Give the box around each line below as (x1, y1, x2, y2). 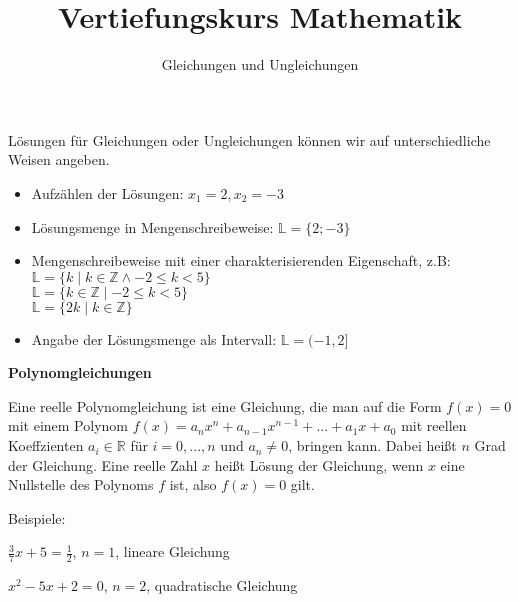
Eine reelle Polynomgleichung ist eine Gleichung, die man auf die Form (8, 395, 442, 416)
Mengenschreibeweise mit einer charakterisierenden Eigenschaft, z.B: (31, 250, 451, 271)
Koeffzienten (8, 435, 84, 456)
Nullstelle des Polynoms (8, 474, 154, 495)
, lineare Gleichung (115, 541, 230, 562)
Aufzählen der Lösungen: (31, 182, 184, 203)
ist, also (169, 474, 217, 495)
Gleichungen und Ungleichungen (161, 54, 359, 75)
